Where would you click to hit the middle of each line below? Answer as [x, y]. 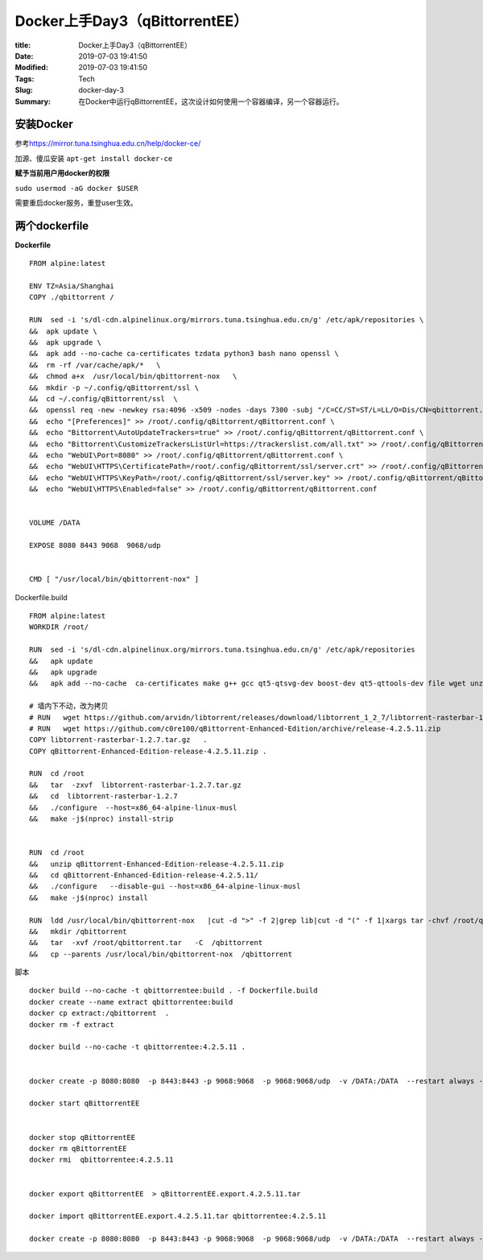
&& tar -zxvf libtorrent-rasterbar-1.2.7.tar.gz [135, 785]
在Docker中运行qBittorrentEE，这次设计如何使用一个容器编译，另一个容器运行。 [211, 102]
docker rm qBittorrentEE [78, 1148]
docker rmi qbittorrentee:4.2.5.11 [101, 1160]
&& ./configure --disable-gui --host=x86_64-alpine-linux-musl [165, 887]
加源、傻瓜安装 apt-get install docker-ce [94, 158]
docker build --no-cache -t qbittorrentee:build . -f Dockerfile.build [173, 991]
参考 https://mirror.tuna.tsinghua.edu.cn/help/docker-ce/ [108, 143]
